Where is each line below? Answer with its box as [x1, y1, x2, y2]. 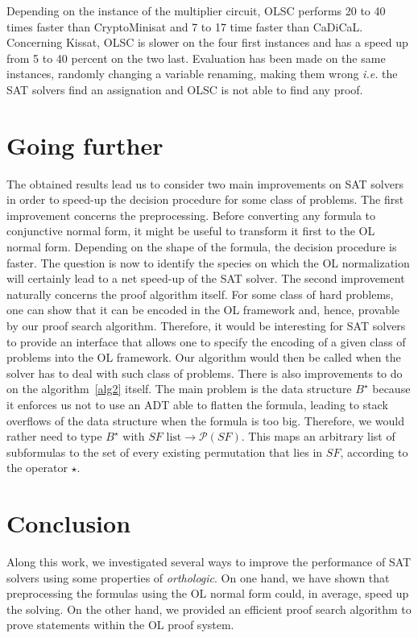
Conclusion [6, 507, 131, 540]
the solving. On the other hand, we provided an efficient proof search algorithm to [6, 600, 412, 617]
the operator [6, 459, 68, 476]
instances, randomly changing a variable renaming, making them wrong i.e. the [6, 65, 398, 82]
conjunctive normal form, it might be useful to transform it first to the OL [6, 222, 375, 239]
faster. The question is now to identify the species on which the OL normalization [6, 254, 410, 271]
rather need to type [6, 428, 102, 445]
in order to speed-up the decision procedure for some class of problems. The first [6, 191, 404, 208]
